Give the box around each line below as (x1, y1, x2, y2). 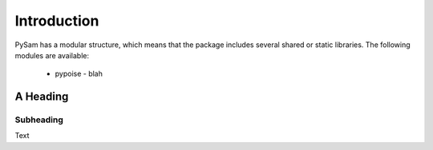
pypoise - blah (55, 69, 103, 79)
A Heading (14, 90, 69, 104)
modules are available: (14, 50, 90, 60)
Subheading (14, 114, 64, 125)
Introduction (14, 12, 99, 30)
